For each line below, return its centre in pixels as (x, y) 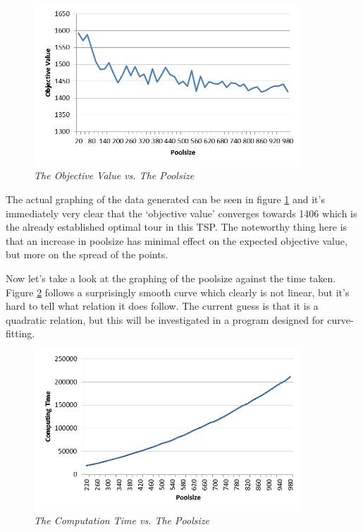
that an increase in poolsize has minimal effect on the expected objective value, (177, 240)
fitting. (20, 333)
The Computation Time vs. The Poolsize (122, 520)
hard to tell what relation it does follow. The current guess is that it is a (162, 306)
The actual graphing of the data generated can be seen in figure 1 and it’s (165, 199)
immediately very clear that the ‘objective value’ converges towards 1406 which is (181, 213)
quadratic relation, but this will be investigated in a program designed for (165, 319)
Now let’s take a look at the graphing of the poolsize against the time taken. (171, 278)
